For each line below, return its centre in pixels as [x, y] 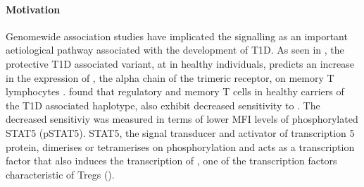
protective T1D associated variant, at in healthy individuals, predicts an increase [180, 63]
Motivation [33, 9]
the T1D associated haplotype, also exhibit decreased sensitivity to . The [163, 105]
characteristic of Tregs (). [60, 174]
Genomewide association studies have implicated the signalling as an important [177, 36]
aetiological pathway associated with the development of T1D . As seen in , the [175, 50]
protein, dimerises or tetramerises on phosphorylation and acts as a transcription [180, 146]
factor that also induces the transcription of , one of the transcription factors [171, 161]
